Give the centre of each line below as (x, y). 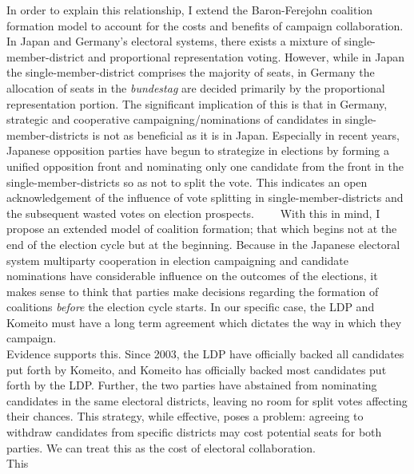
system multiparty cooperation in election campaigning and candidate (178, 260)
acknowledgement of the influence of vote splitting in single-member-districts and (205, 197)
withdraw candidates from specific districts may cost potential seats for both (194, 432)
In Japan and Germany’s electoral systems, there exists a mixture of (174, 41)
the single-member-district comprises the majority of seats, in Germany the (191, 72)
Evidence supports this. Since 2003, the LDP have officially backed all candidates (205, 354)
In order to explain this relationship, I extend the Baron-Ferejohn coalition (190, 10)
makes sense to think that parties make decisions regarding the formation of (193, 291)
